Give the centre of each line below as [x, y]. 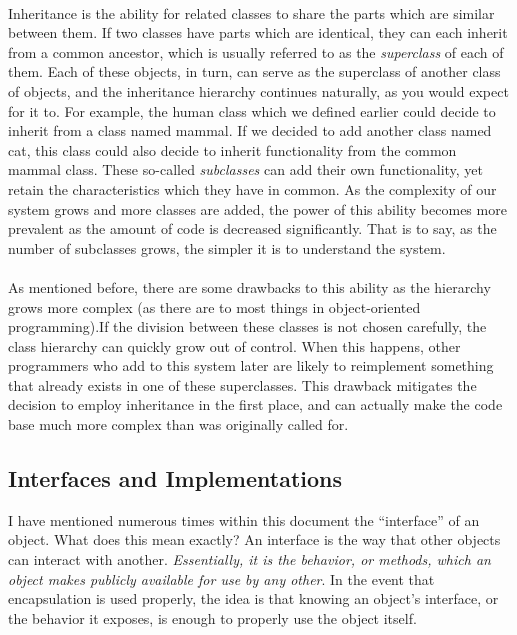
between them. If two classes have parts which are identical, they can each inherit [258, 32]
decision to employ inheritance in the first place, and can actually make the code [255, 404]
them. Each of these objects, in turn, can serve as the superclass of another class [254, 71]
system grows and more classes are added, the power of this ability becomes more [257, 208]
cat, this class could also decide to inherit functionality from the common [232, 149]
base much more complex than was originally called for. [178, 424]
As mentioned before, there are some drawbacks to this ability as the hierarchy [249, 286]
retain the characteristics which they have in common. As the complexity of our [252, 188]
